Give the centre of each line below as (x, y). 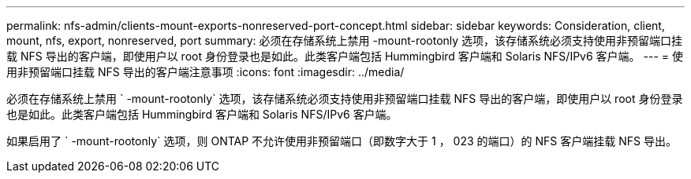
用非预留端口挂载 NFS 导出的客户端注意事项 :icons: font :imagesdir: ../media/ (205, 72)
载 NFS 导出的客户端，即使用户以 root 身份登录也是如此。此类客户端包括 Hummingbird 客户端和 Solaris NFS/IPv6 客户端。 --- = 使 (345, 56)
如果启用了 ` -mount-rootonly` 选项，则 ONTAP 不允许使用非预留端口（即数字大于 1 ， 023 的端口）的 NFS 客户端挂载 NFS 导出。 (342, 141)
